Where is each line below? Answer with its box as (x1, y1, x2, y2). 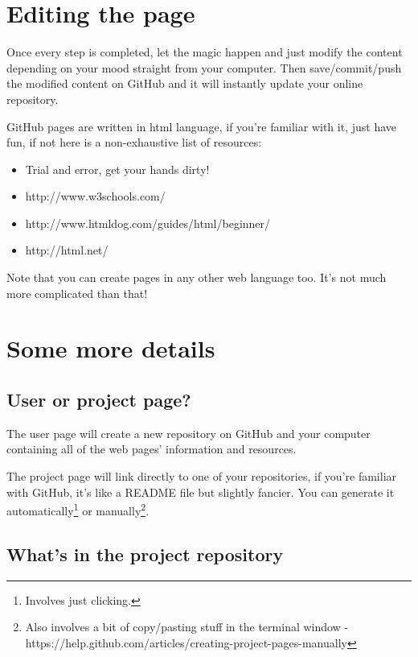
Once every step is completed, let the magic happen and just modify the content (6, 43, 403, 60)
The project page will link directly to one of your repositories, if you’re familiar (6, 468, 397, 485)
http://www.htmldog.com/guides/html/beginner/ (25, 214, 271, 231)
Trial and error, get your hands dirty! (25, 160, 210, 177)
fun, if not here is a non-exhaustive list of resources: (6, 134, 262, 151)
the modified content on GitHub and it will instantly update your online (6, 75, 363, 92)
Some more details (6, 332, 215, 365)
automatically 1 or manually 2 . (6, 500, 150, 519)
